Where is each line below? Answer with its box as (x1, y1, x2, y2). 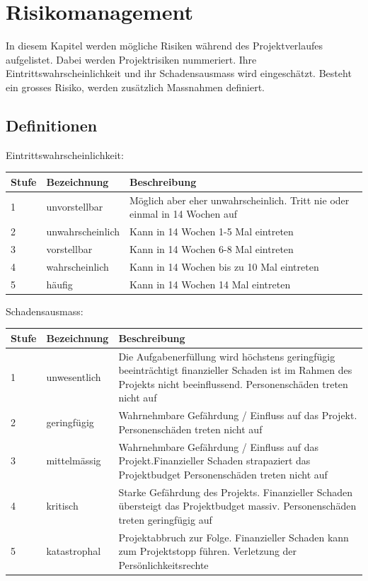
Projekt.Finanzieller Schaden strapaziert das (118, 453, 311, 468)
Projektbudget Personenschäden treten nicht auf (118, 466, 328, 481)
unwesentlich (46, 370, 101, 385)
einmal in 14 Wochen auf (130, 206, 238, 221)
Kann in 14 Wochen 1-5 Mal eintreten (130, 224, 294, 239)
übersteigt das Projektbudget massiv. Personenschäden (118, 498, 357, 513)
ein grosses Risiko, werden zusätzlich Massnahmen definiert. (6, 79, 265, 94)
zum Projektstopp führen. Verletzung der (118, 544, 297, 558)
